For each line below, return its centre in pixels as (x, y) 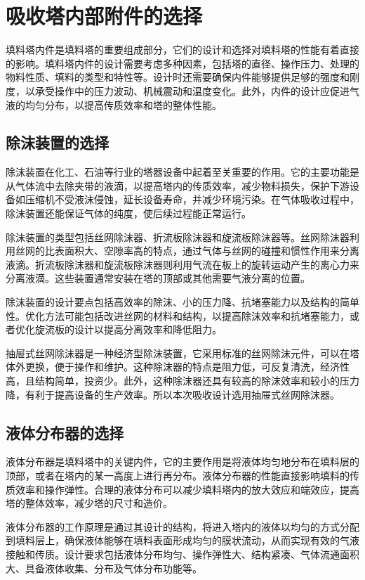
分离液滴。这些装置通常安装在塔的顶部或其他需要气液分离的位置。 (158, 278)
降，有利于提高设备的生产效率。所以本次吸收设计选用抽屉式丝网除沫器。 (173, 394)
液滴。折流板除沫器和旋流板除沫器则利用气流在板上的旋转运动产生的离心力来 (182, 264)
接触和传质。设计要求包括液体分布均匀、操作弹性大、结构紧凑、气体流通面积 (182, 554)
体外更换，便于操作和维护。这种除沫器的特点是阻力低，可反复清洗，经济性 (178, 367)
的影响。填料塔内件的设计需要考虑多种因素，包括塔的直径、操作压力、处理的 (182, 63)
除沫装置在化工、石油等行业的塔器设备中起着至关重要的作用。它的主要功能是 (182, 172)
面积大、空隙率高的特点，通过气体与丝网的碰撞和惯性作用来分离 (212, 251)
